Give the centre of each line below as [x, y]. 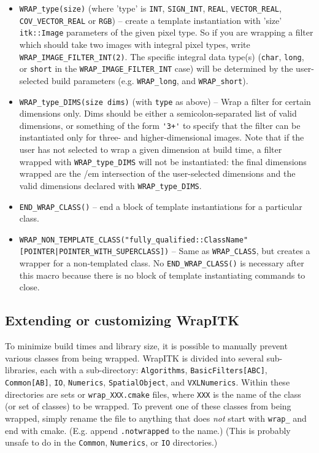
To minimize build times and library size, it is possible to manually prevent [146, 346]
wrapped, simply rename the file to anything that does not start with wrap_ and [156, 418]
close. [29, 287]
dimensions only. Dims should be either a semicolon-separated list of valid [158, 113]
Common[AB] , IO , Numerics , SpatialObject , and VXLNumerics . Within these [148, 381]
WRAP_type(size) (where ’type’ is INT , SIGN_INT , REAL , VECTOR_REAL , [150, 8]
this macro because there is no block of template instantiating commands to [162, 275]
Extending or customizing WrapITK [122, 320]
